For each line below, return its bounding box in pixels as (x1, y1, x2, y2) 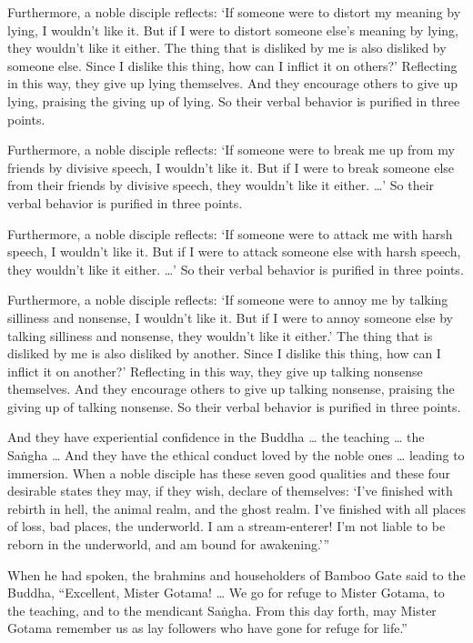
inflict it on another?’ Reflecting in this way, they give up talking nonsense (7, 361, 423, 380)
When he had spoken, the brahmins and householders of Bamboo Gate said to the (7, 565, 466, 584)
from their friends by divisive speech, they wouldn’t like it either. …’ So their (7, 176, 435, 195)
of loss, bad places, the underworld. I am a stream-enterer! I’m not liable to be (7, 517, 446, 536)
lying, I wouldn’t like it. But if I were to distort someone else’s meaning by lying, (7, 20, 459, 39)
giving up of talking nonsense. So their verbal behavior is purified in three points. (7, 397, 461, 416)
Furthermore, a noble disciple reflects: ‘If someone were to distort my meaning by (7, 3, 461, 21)
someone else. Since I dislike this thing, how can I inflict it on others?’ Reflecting (7, 55, 458, 75)
